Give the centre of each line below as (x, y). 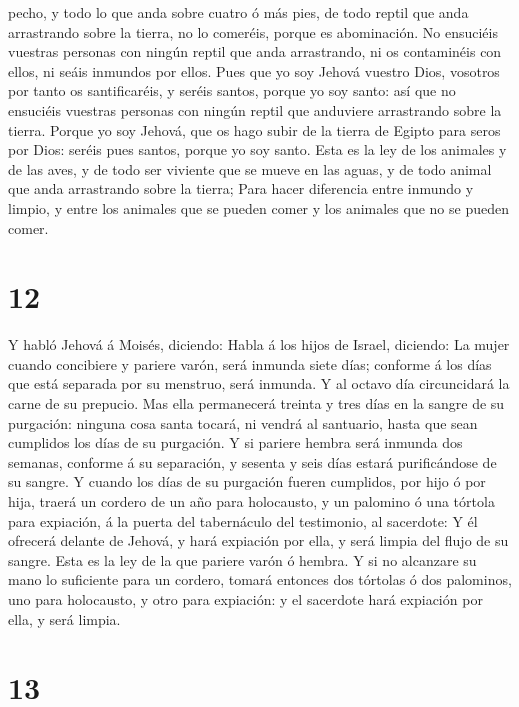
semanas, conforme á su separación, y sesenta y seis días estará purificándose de (252, 461)
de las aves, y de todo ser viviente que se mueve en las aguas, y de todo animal (250, 168)
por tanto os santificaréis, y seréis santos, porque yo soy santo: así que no (232, 90)
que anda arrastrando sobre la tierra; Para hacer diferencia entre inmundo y (241, 188)
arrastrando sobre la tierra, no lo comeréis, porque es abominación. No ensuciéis (253, 31)
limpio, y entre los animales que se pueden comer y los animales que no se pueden (258, 207)
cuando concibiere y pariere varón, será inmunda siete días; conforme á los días (250, 363)
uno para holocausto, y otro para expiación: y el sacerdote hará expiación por (245, 598)
